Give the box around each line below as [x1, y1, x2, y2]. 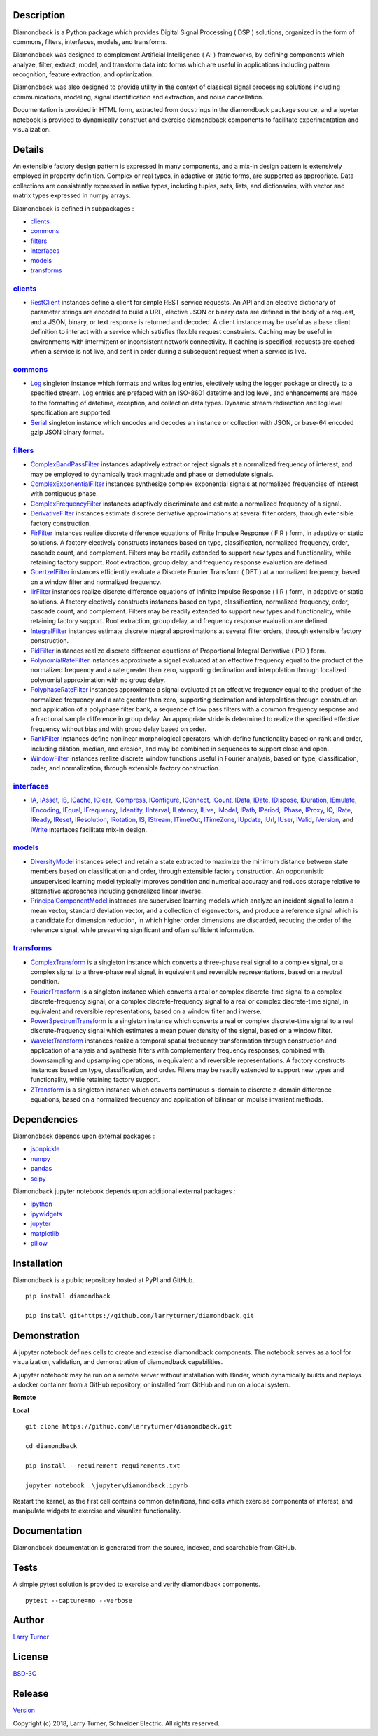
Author [13, 1614, 45, 1626]
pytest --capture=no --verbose [25, 1597, 133, 1604]
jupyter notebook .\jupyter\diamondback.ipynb [25, 1481, 188, 1490]
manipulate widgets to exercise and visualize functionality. [13, 1506, 181, 1515]
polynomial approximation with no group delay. [30, 676, 166, 684]
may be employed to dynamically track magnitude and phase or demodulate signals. [30, 470, 274, 478]
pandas [30, 1165, 52, 1173]
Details [13, 144, 45, 155]
